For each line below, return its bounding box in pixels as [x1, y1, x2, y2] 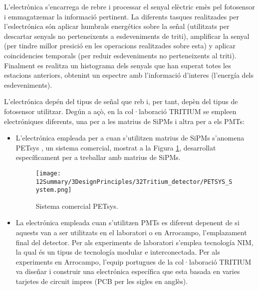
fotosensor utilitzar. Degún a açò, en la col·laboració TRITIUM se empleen [4, 106, 237, 116]
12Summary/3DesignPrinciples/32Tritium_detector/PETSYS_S [35, 178, 233, 185]
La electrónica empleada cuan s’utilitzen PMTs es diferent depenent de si [15, 217, 240, 228]
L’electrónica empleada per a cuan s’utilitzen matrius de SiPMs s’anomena [15, 133, 245, 143]
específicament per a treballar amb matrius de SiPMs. [15, 152, 181, 162]
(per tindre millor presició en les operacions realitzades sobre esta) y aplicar [4, 40, 236, 51]
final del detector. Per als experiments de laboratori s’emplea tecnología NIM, [15, 237, 254, 247]
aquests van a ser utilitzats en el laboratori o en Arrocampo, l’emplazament [15, 227, 247, 238]
